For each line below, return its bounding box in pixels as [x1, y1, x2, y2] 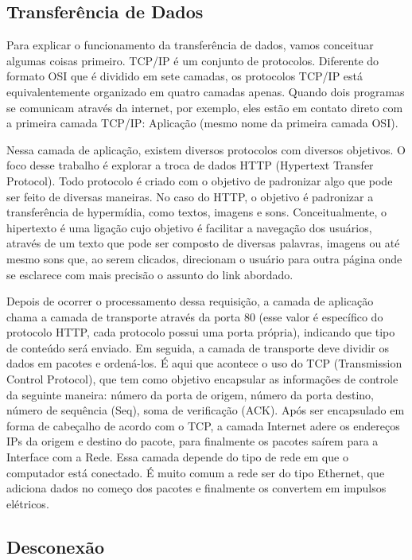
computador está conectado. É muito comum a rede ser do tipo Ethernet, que [6, 464, 385, 480]
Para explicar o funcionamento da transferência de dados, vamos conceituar [6, 37, 374, 53]
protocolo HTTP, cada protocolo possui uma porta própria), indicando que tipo [6, 324, 395, 340]
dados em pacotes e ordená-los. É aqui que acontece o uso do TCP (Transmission [6, 355, 402, 371]
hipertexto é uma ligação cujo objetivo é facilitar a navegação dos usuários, [6, 219, 372, 235]
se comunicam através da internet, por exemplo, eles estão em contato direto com [6, 99, 403, 115]
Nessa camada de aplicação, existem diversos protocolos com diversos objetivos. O [6, 141, 406, 157]
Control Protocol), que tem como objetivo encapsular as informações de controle [6, 371, 398, 387]
